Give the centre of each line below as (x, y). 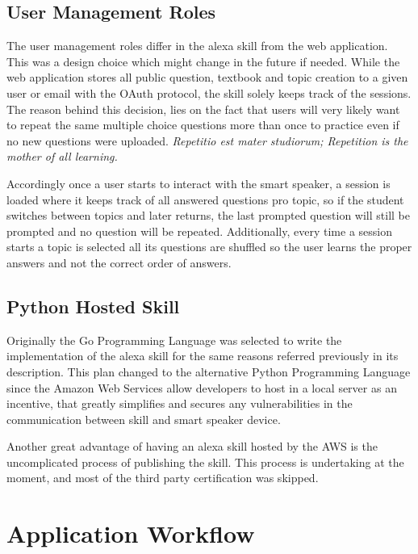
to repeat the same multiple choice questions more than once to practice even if (203, 125)
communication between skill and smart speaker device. (144, 419)
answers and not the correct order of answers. (119, 262)
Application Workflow (131, 533)
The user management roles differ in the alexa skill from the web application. (197, 46)
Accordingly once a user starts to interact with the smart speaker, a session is (199, 183)
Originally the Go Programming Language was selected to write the (174, 340)
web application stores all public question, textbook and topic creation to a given (207, 77)
